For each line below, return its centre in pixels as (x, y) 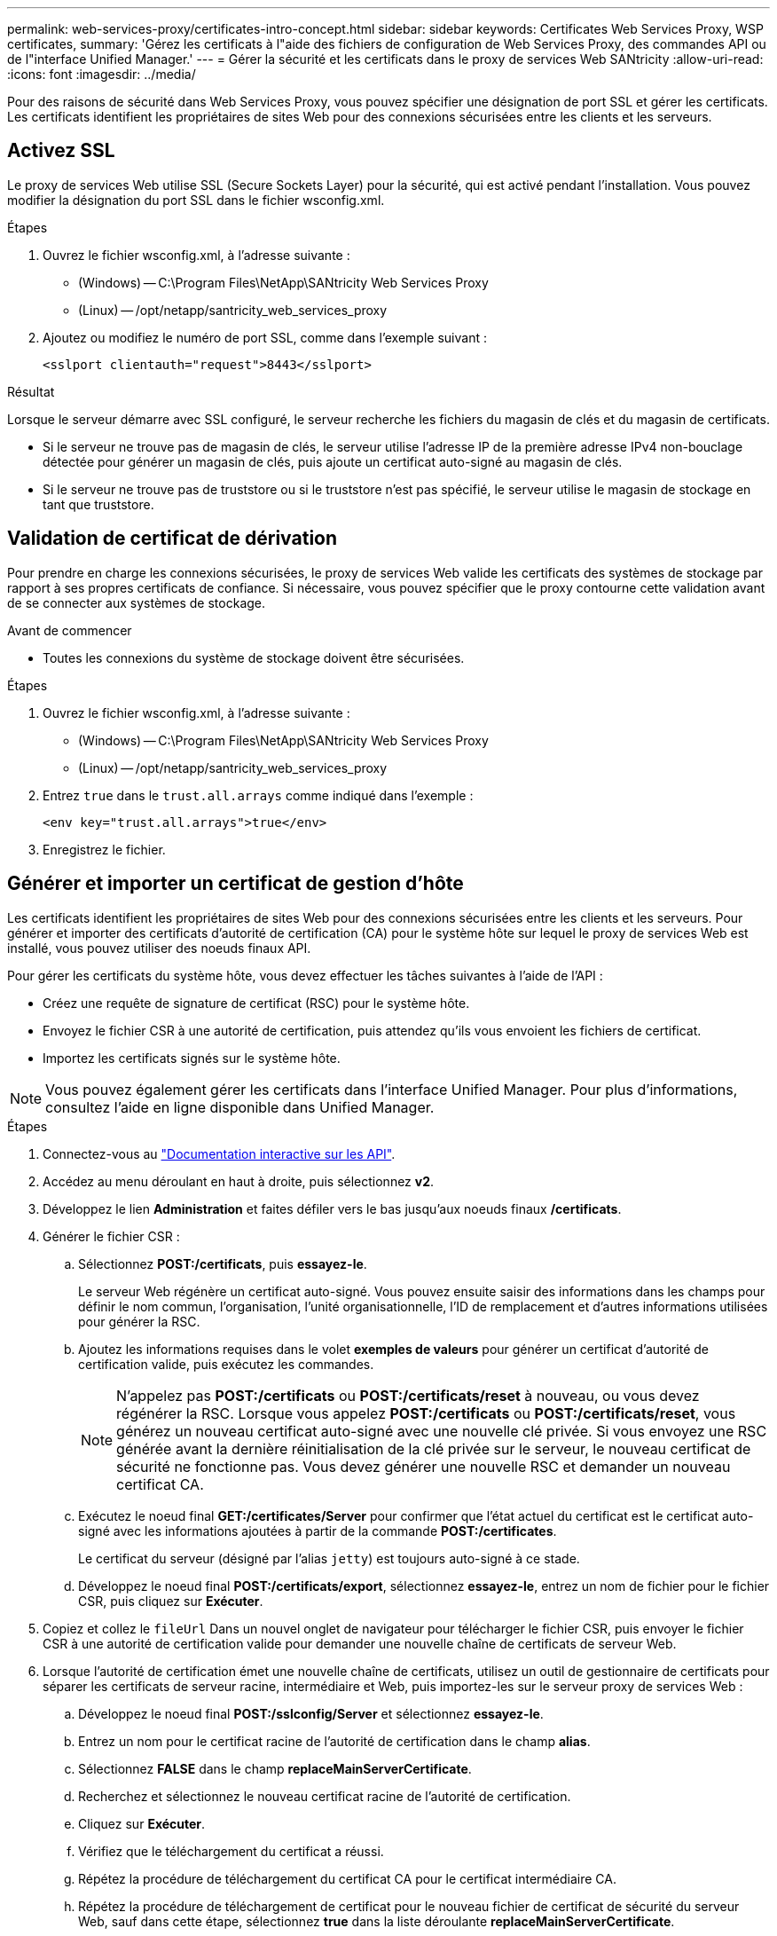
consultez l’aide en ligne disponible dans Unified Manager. (240, 1107)
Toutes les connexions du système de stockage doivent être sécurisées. (254, 657)
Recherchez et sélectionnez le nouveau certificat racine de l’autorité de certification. (325, 1796)
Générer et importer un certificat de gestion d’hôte (235, 884)
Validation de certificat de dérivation (173, 539)
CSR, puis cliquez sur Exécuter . (171, 1601)
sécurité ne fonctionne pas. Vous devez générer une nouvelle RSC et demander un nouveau (424, 1466)
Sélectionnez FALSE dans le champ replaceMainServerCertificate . (275, 1768)
